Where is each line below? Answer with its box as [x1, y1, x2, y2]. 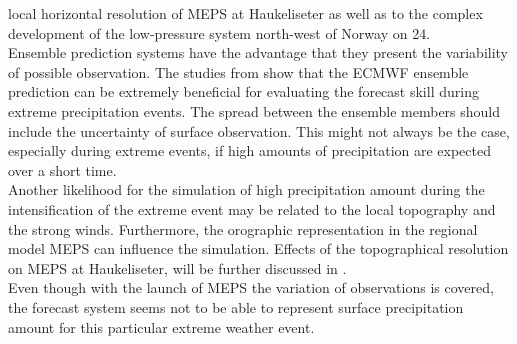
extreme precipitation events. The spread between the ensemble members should [8, 100, 501, 121]
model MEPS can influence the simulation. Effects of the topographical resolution [8, 238, 509, 259]
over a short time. [8, 159, 117, 180]
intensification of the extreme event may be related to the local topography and [8, 198, 496, 219]
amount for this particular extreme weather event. [8, 316, 315, 337]
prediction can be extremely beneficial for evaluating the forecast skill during [8, 81, 479, 102]
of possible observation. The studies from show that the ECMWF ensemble [8, 61, 469, 82]
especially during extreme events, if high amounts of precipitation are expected [8, 140, 491, 161]
